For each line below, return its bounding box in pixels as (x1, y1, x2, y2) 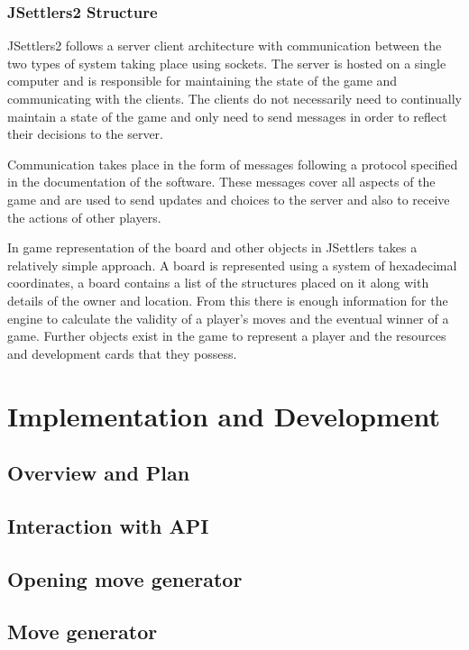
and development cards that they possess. (7, 343, 237, 362)
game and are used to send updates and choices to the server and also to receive (7, 189, 450, 208)
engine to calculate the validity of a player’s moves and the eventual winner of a (7, 308, 449, 327)
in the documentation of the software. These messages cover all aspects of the (7, 172, 436, 191)
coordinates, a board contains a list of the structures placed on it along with (7, 273, 429, 292)
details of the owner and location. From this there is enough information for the (7, 290, 448, 309)
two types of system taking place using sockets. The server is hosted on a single (7, 53, 446, 72)
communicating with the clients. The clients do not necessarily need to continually (7, 89, 462, 107)
